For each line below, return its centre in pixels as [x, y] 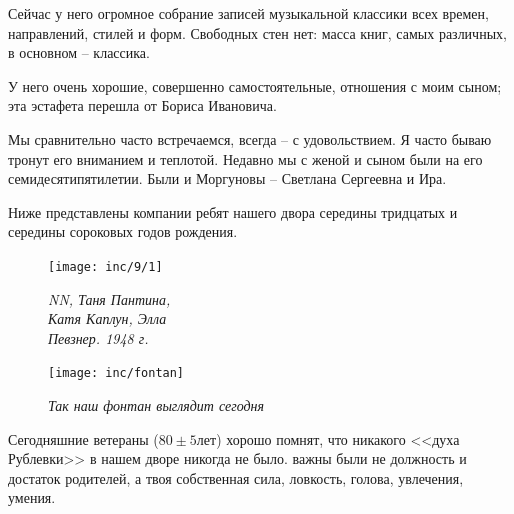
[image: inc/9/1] [105, 266]
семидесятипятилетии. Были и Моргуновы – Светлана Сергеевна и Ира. [227, 178]
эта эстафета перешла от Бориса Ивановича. [142, 105]
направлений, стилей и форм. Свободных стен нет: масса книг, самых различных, [257, 32]
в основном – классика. [79, 52]
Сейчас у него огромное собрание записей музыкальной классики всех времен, [248, 13]
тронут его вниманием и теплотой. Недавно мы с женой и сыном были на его [245, 158]
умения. [32, 497]
